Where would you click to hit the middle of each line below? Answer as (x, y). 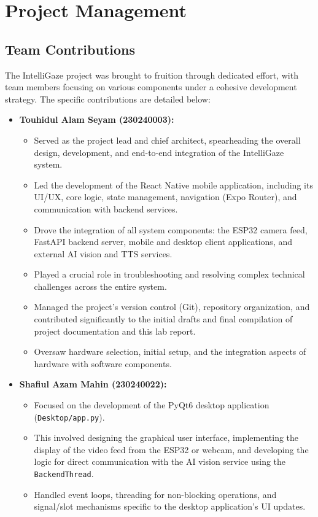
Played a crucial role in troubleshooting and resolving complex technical (169, 274)
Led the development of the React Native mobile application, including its (173, 185)
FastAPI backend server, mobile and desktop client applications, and (163, 242)
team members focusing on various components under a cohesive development (151, 87)
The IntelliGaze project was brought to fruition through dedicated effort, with (152, 75)
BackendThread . (64, 474)
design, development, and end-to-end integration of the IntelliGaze (159, 152)
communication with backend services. (106, 208)
